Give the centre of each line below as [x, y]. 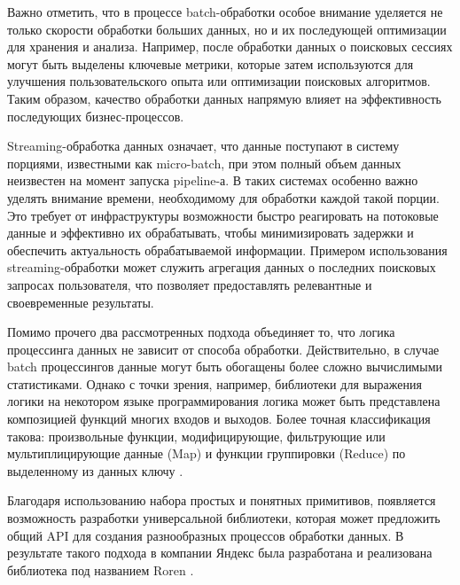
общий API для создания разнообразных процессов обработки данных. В [206, 535]
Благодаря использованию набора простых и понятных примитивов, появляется [222, 500]
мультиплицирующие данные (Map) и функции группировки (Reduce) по [207, 453]
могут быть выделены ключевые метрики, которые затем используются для [211, 63]
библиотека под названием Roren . [101, 569]
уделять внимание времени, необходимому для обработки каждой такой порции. [223, 197]
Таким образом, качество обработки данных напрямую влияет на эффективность [224, 98]
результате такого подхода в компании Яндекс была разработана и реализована [220, 553]
